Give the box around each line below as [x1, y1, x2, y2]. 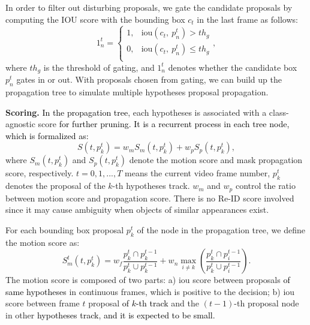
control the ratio [235, 179, 296, 192]
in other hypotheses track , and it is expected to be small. [5, 309, 215, 321]
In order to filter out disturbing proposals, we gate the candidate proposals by [5, 1, 293, 13]
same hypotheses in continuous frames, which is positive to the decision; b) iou [5, 285, 295, 297]
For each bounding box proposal [5, 223, 124, 236]
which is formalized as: [5, 129, 89, 142]
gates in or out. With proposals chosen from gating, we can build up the [16, 73, 282, 86]
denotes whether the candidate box [168, 61, 297, 73]
